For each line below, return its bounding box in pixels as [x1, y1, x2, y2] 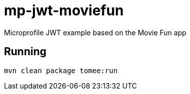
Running [4, 45, 47, 58]
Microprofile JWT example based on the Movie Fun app [4, 28, 187, 37]
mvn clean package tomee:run [4, 66, 118, 75]
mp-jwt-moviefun [4, 2, 124, 19]
